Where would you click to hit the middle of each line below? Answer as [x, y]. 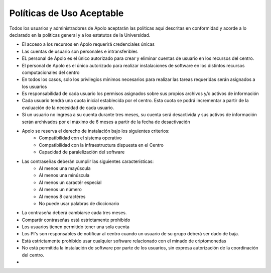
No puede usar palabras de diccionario [79, 203]
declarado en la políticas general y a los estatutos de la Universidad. [80, 35]
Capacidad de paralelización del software [82, 152]
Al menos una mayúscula [65, 168]
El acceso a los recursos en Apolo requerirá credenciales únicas [88, 44]
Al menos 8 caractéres [62, 197]
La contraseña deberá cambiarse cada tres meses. [74, 213]
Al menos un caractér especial [70, 182]
